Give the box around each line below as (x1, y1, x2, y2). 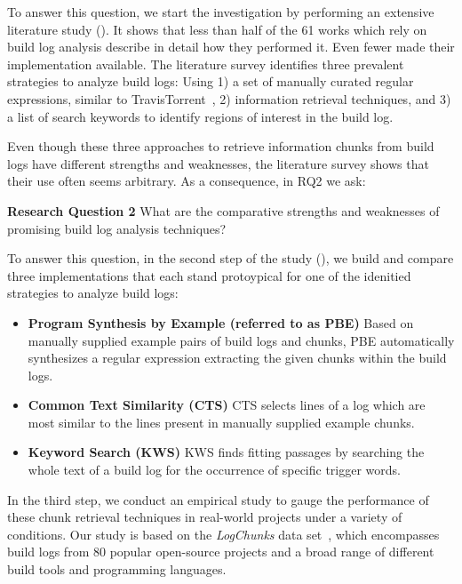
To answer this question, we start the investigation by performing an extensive (7, 3, 434, 20)
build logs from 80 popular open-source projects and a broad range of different (7, 542, 434, 561)
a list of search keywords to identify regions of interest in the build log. (7, 107, 394, 125)
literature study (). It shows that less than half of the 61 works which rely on (7, 20, 427, 38)
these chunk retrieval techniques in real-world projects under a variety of (7, 508, 402, 526)
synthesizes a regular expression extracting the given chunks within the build (28, 348, 447, 367)
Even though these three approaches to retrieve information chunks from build (7, 137, 434, 156)
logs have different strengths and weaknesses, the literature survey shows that (7, 154, 429, 172)
